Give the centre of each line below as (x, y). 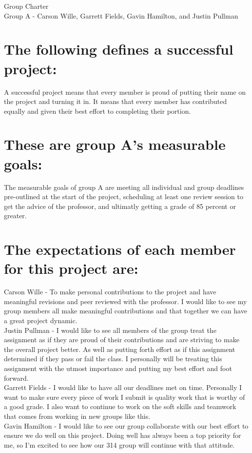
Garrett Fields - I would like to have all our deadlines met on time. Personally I (123, 387)
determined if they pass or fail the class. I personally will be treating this (113, 359)
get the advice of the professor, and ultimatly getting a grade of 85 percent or (120, 206)
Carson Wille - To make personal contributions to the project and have (110, 292)
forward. (16, 378)
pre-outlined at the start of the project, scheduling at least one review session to (124, 196)
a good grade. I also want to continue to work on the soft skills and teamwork (120, 406)
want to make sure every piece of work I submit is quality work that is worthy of (125, 397)
